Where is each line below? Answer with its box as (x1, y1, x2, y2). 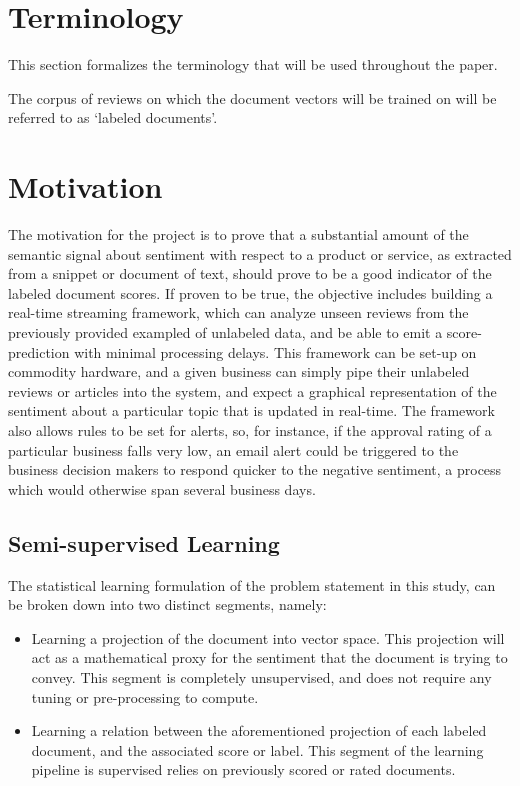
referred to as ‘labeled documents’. (8, 107, 218, 128)
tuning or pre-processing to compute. (31, 686, 259, 707)
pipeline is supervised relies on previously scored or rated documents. (31, 759, 456, 780)
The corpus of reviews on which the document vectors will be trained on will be (8, 87, 497, 108)
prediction (8, 341, 70, 362)
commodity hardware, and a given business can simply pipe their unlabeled (8, 361, 470, 382)
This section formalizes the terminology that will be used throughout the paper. (8, 54, 498, 75)
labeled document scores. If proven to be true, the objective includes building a (8, 282, 493, 303)
